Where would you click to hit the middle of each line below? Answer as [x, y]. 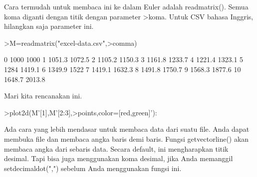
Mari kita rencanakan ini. [43, 96]
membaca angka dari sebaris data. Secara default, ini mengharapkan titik [116, 148]
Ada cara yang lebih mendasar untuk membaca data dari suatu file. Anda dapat [127, 129]
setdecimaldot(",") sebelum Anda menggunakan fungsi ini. [93, 168]
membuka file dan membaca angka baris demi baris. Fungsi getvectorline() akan [127, 138]
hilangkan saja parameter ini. [49, 26]
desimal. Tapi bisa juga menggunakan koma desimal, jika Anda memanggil [119, 158]
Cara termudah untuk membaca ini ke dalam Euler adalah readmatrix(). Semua [126, 6]
